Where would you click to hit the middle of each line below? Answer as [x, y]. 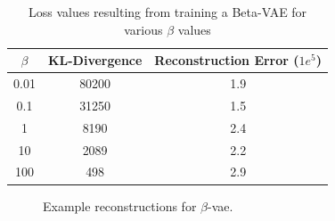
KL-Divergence [95, 60]
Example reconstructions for [120, 205]
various [143, 29]
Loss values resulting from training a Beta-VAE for [167, 12]
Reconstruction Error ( [227, 60]
